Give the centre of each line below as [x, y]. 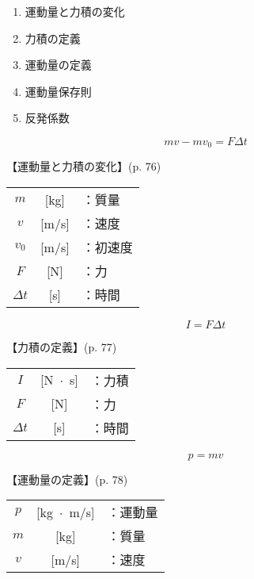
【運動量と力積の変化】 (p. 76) [84, 166]
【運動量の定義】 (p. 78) [67, 479]
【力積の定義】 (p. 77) [62, 347]
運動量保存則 [58, 91]
